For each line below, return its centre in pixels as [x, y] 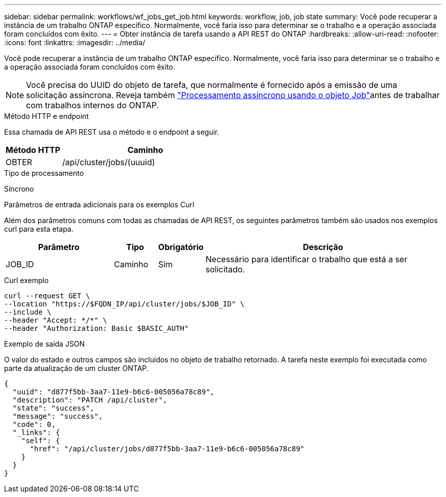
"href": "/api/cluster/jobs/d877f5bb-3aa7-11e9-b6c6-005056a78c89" [167, 449]
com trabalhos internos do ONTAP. [92, 105]
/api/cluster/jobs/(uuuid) [109, 162]
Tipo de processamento [44, 173]
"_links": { [36, 432]
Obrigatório [181, 247]
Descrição [323, 247]
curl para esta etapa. [39, 229]
